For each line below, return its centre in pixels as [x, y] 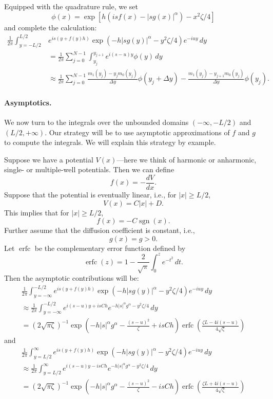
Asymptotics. [28, 102]
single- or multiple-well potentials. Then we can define [89, 169]
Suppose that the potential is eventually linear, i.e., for [90, 194]
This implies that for [37, 212]
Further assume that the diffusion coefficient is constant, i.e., [100, 230]
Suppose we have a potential [49, 159]
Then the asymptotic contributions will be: [72, 278]
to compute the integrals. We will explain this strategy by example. [110, 142]
